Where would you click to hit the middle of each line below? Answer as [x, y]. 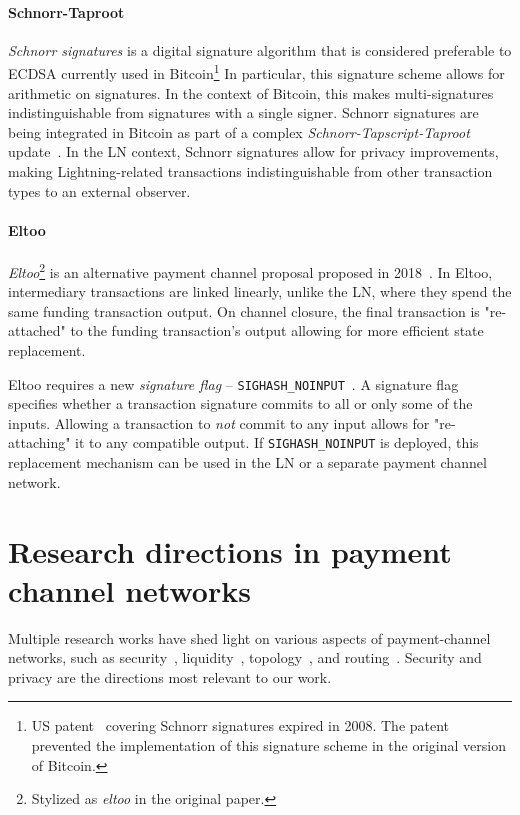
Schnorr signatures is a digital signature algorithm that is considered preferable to [260, 49]
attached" [37, 330]
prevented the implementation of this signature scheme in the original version [268, 745]
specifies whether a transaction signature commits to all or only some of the [240, 403]
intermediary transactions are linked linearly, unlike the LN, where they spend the [260, 291]
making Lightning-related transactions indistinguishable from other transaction [250, 171]
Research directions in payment [230, 550]
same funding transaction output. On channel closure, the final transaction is [244, 310]
